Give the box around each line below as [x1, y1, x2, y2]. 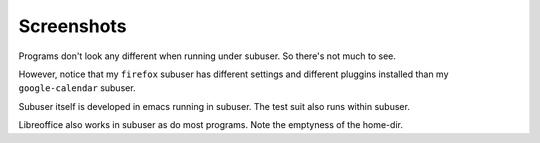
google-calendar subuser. [18, 82, 136, 94]
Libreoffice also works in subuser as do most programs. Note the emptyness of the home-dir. [18, 119, 404, 131]
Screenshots [18, 15, 127, 37]
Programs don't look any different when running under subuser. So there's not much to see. [18, 50, 397, 62]
